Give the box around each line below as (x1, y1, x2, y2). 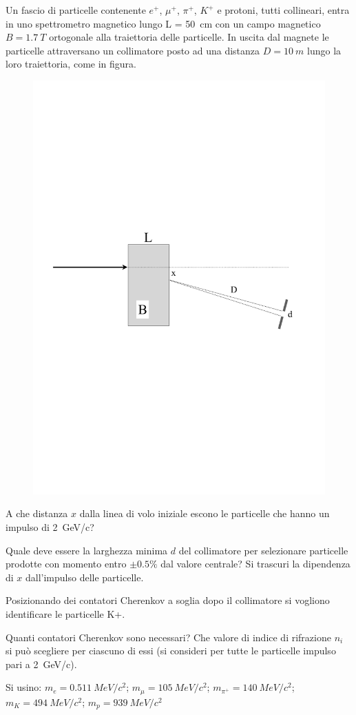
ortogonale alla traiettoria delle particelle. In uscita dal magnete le (49, 30, 329, 44)
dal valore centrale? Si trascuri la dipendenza (160, 556, 350, 571)
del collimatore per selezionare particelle (178, 543, 348, 557)
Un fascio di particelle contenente (6, 3, 146, 17)
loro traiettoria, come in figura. (6, 57, 136, 71)
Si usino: (6, 680, 42, 694)
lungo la (307, 43, 342, 57)
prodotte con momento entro (6, 556, 127, 571)
